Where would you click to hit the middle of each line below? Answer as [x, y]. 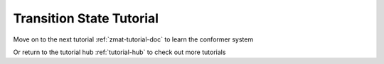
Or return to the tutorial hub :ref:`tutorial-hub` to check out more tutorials [119, 52]
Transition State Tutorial [86, 18]
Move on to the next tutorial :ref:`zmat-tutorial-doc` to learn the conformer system [133, 39]
